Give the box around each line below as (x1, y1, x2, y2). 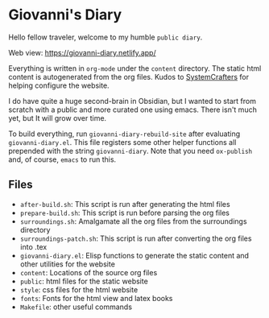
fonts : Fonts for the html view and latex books (19, 293, 173, 303)
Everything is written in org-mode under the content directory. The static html (8, 63, 262, 73)
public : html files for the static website (19, 276, 149, 286)
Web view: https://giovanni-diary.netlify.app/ (8, 47, 156, 57)
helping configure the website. (8, 81, 110, 90)
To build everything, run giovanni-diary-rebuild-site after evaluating (8, 129, 240, 138)
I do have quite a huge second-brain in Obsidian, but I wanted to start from (8, 96, 256, 105)
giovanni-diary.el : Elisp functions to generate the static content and (19, 250, 250, 260)
